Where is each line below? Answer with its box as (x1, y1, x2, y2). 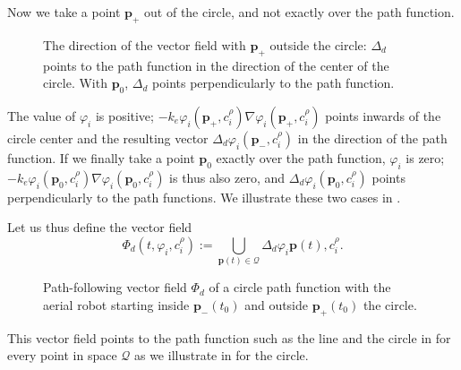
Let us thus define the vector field (7, 218, 192, 237)
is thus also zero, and (169, 168, 286, 186)
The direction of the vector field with (43, 35, 246, 54)
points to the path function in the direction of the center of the (43, 56, 389, 74)
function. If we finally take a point (7, 148, 195, 167)
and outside (244, 295, 309, 314)
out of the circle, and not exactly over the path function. (144, 3, 455, 21)
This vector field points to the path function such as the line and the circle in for (7, 328, 451, 347)
